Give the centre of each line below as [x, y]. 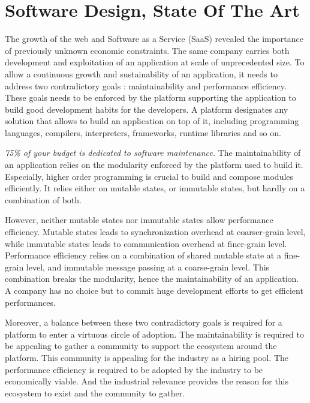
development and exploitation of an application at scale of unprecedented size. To [155, 62]
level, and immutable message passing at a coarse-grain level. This [148, 267]
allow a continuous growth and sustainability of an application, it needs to [141, 73]
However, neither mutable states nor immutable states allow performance [139, 220]
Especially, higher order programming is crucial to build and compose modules [149, 176]
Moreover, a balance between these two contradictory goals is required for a [144, 322]
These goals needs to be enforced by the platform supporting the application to [151, 97]
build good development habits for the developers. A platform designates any [147, 109]
